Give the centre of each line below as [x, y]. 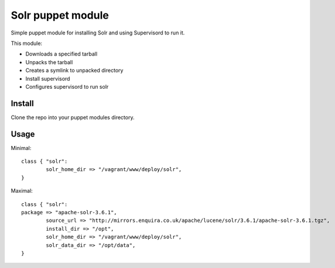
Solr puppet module [60, 15]
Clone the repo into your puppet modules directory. [73, 117]
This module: [27, 43]
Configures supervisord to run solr [67, 86]
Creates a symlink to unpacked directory [74, 71]
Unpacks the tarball [49, 62]
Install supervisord [48, 78]
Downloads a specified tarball [61, 54]
